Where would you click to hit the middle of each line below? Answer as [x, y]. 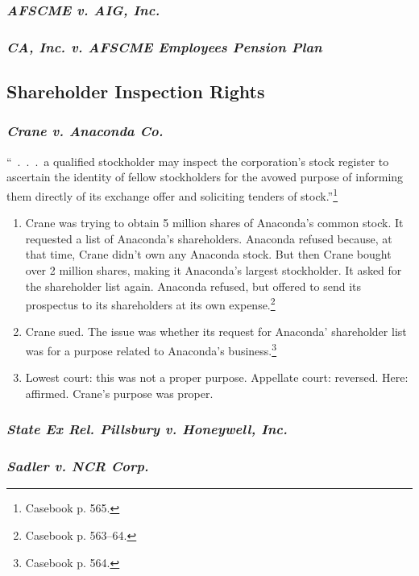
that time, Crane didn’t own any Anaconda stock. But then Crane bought [208, 254]
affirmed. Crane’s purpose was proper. [119, 393]
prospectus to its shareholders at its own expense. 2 [150, 303]
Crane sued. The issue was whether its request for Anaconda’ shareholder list [216, 332]
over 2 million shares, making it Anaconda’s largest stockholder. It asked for [214, 269]
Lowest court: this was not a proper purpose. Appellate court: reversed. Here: [217, 377]
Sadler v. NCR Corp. [78, 466]
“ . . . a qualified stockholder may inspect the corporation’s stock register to [198, 161]
